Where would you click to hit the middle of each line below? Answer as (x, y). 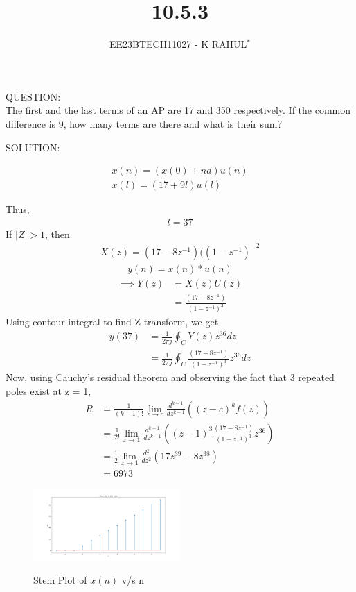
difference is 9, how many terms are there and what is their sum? (144, 123)
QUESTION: (33, 96)
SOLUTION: (33, 147)
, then (57, 234)
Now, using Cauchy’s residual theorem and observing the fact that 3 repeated (170, 377)
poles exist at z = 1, (48, 390)
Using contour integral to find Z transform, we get (112, 322)
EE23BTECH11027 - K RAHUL (178, 44)
